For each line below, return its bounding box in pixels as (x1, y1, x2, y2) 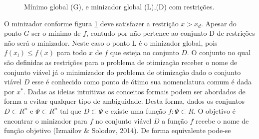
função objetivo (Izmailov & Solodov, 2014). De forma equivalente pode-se (4, 125, 231, 136)
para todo (56, 47, 87, 58)
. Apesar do (201, 18, 237, 28)
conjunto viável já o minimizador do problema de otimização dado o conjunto (4, 67, 241, 77)
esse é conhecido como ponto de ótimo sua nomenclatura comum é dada (31, 76, 252, 87)
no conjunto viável (95, 115, 152, 126)
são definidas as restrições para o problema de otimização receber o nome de (4, 57, 238, 67)
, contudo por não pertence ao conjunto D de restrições (86, 28, 255, 38)
